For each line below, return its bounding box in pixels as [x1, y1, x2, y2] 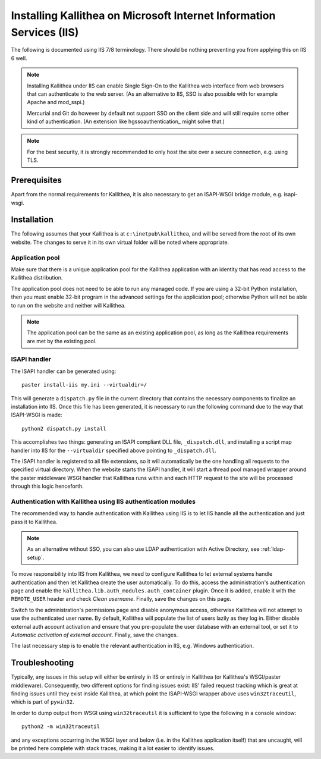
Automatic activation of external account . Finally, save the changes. [11, 631, 178, 638]
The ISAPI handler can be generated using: [11, 368, 117, 375]
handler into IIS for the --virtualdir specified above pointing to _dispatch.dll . [11, 447, 216, 454]
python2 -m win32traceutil [21, 723, 100, 730]
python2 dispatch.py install [21, 425, 106, 432]
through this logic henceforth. [11, 482, 84, 490]
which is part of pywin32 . [11, 698, 74, 705]
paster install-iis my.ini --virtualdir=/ [21, 381, 147, 388]
